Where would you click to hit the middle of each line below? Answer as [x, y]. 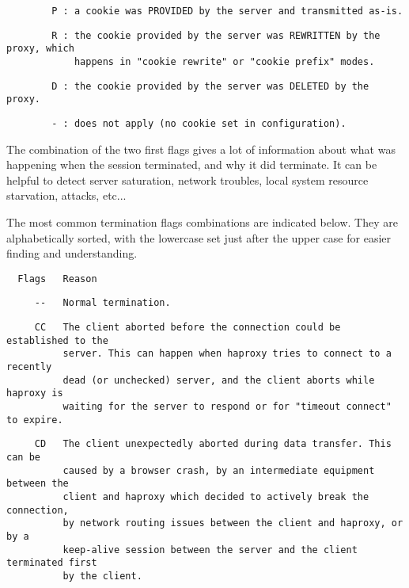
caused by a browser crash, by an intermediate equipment [219, 470]
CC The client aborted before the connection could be [187, 328]
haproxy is [35, 393]
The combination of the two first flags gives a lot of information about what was [201, 149]
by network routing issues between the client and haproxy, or [233, 523]
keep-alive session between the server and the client [210, 550]
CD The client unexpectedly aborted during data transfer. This [213, 444]
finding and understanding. [72, 253]
